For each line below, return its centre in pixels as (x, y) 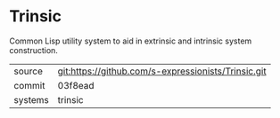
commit (29, 85)
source (28, 71)
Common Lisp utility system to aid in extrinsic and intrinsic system (131, 41)
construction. (33, 50)
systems (31, 99)
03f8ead (76, 85)
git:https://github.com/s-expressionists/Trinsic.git (162, 71)
